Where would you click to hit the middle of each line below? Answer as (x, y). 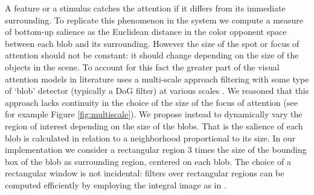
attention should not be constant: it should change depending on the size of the (152, 55)
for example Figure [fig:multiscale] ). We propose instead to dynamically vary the (154, 114)
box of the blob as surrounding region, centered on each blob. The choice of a (148, 161)
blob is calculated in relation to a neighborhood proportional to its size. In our (150, 138)
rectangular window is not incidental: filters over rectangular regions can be (145, 173)
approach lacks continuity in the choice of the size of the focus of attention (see (151, 102)
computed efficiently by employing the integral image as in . (116, 184)
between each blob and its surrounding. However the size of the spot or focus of (152, 43)
